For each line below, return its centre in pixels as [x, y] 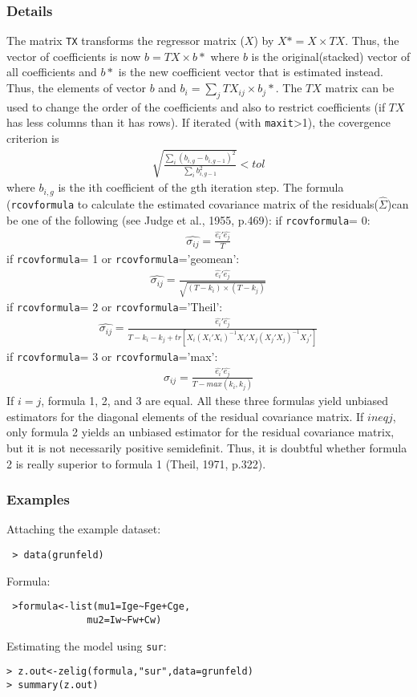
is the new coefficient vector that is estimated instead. [251, 72]
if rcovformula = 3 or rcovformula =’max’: [112, 356]
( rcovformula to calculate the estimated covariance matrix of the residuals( [193, 203]
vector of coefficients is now [74, 56]
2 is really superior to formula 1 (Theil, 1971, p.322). [136, 463]
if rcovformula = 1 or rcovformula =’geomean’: [123, 259]
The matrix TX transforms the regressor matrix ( [126, 41]
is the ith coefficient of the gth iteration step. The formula [201, 187]
